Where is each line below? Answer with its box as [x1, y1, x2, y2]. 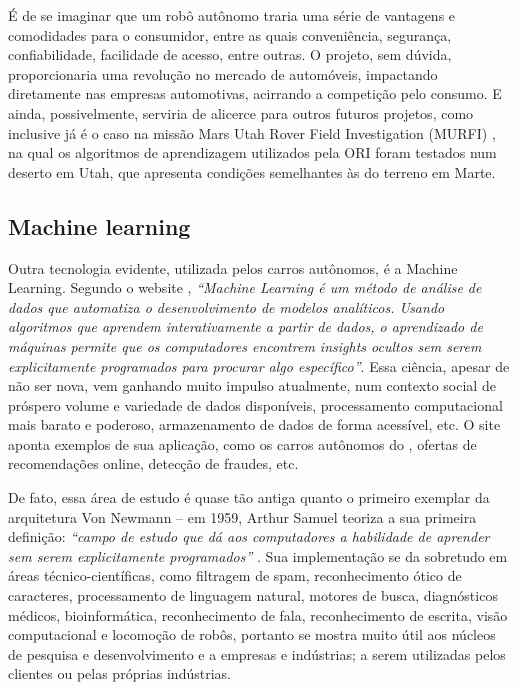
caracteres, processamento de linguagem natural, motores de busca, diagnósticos [8, 585, 498, 606]
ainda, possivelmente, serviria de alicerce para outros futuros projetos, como [8, 102, 474, 123]
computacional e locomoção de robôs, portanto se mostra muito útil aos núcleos [8, 624, 496, 645]
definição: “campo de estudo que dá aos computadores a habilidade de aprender [8, 526, 490, 547]
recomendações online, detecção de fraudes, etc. [8, 453, 299, 474]
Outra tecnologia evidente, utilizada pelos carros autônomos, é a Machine [8, 257, 458, 278]
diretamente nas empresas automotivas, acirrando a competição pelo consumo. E [8, 83, 502, 104]
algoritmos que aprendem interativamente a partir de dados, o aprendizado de [8, 316, 483, 337]
